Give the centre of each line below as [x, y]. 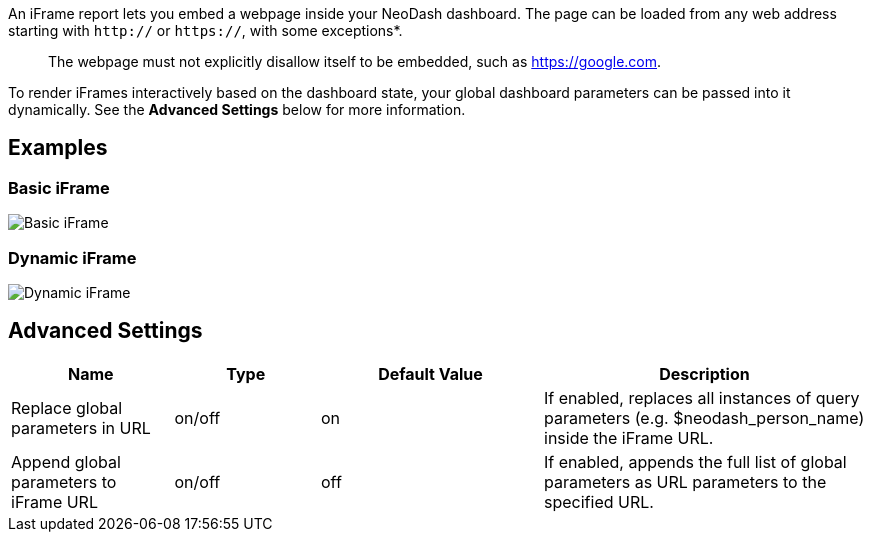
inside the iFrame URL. [629, 437]
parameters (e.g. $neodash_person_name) [704, 417]
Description [704, 373]
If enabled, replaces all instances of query [702, 397]
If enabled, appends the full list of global [695, 461]
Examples [58, 148]
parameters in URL [81, 427]
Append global [66, 461]
